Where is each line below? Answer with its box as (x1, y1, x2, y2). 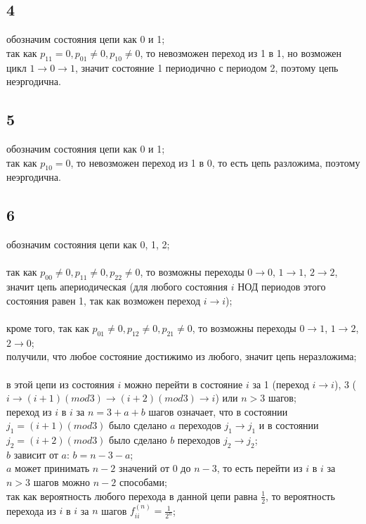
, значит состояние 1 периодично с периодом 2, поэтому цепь (74, 60, 339, 75)
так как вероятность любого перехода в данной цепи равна (6, 488, 258, 503)
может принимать (15, 461, 90, 475)
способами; (119, 475, 167, 490)
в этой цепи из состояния (6, 376, 115, 391)
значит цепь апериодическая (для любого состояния (6, 279, 228, 294)
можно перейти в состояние (124, 376, 243, 391)
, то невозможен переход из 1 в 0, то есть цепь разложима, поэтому (70, 155, 360, 170)
